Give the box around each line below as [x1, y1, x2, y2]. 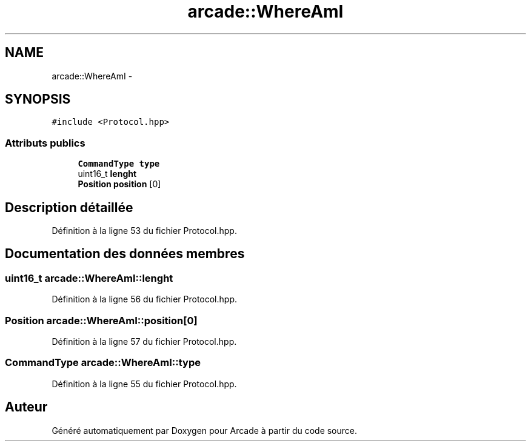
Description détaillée [5, 199, 133, 215]
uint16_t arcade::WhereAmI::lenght [5, 271, 173, 284]
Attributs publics [5, 136, 85, 149]
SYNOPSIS [5, 92, 71, 107]
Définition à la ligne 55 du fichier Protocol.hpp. [52, 378, 237, 389]
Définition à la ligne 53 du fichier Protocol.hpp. [52, 225, 237, 236]
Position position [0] [78, 179, 161, 190]
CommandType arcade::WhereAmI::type [5, 356, 201, 369]
